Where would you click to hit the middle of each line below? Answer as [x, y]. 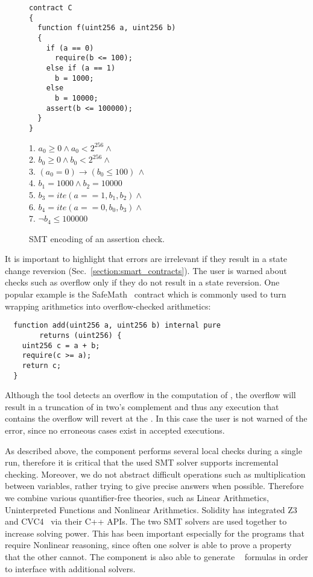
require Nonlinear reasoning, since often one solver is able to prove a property [148, 545]
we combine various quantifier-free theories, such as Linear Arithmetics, [137, 497]
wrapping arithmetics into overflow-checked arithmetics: [108, 306]
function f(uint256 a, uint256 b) [107, 28]
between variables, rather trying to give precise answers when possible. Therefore [154, 486]
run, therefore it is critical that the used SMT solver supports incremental [142, 462]
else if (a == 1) [81, 68]
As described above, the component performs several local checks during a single [153, 450]
